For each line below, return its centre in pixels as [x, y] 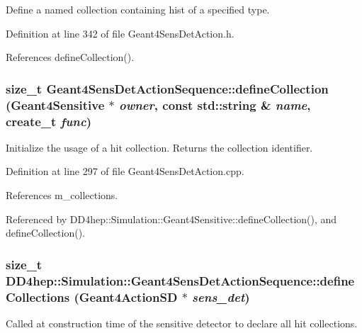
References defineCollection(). [70, 57]
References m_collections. [62, 195]
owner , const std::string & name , [215, 105]
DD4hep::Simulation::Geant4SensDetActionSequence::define [180, 280]
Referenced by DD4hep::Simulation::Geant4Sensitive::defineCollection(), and [171, 219]
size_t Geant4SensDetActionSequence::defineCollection [167, 88]
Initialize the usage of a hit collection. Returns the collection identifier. [159, 147]
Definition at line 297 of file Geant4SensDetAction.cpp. [125, 171]
